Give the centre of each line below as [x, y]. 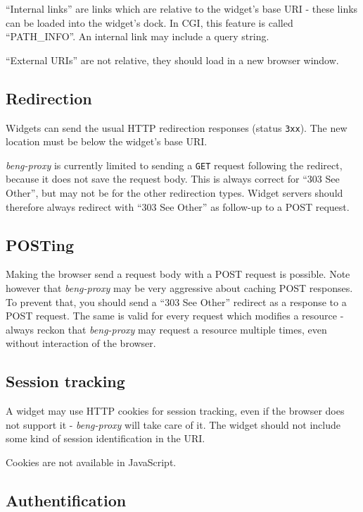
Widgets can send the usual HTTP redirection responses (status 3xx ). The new [177, 127]
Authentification [66, 500]
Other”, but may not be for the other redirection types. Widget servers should [174, 193]
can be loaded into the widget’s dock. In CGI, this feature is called [149, 22]
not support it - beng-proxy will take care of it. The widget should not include [173, 424]
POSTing [40, 244]
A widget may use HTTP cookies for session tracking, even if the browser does [175, 411]
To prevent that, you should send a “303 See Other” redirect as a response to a [176, 301]
